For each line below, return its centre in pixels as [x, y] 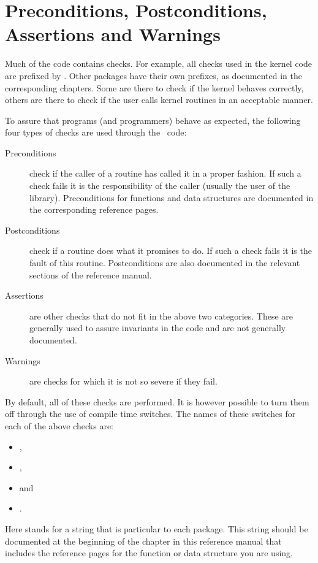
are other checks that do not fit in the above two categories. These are [161, 316]
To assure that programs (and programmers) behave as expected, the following [153, 120]
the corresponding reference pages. [94, 209]
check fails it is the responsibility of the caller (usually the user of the [160, 186]
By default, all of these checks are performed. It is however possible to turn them [157, 401]
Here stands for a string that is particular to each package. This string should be [157, 528]
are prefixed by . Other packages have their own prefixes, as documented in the [153, 75]
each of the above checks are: [59, 425]
